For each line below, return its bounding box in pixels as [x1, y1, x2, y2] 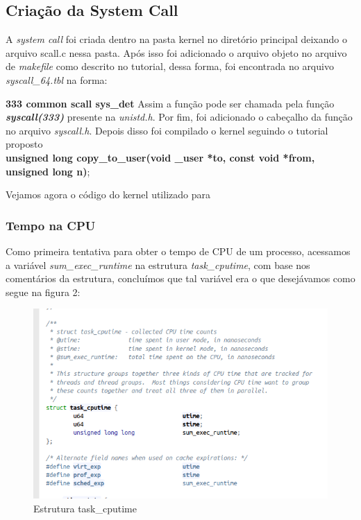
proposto [6, 137, 43, 151]
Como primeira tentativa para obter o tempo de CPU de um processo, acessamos [6, 243, 351, 258]
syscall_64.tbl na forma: [6, 72, 108, 87]
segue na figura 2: [6, 284, 81, 299]
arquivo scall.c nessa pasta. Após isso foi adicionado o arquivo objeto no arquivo [6, 45, 347, 60]
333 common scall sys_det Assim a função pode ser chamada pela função [6, 96, 335, 110]
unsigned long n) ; [6, 164, 90, 178]
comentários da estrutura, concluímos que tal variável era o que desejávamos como [6, 271, 355, 286]
